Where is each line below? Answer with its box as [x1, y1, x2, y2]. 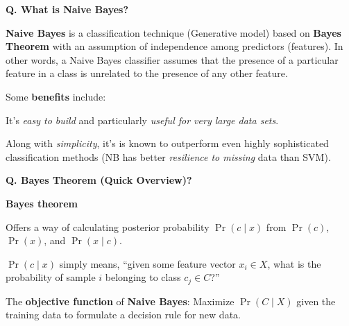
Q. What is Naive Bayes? [6, 2, 129, 16]
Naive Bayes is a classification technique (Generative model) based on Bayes [6, 25, 341, 40]
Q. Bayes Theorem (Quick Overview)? [6, 173, 192, 187]
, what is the [267, 256, 321, 271]
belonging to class [105, 270, 181, 284]
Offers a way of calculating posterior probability [6, 219, 210, 234]
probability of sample [6, 270, 96, 284]
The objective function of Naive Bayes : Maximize [6, 293, 235, 308]
